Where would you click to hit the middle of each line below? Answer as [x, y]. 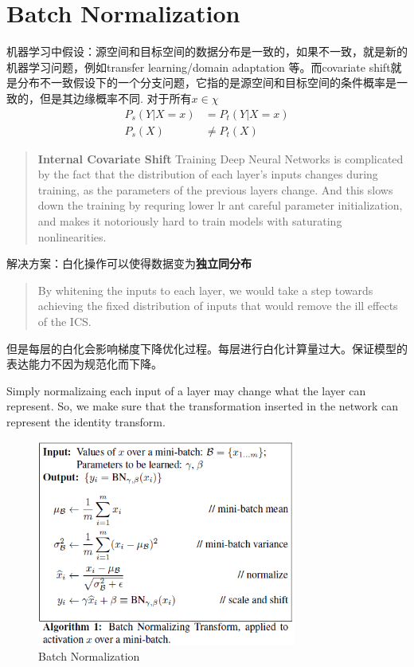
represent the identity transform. [86, 421]
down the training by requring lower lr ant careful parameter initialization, [220, 205]
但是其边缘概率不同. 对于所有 [115, 98]
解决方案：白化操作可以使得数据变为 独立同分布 [129, 263]
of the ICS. [64, 321]
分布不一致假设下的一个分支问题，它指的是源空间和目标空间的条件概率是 [207, 82]
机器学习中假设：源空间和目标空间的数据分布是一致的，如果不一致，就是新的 [207, 51]
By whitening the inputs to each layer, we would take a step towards [205, 290]
